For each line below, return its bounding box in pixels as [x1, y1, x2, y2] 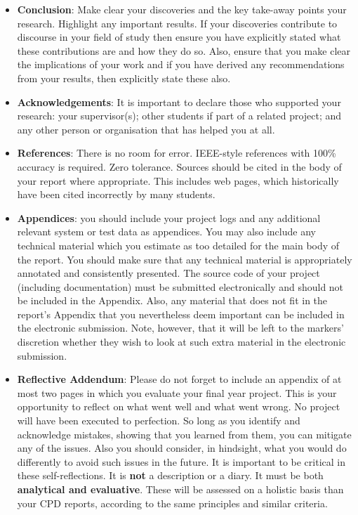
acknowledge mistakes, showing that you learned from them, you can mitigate [17, 426, 352, 441]
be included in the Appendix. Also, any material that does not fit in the [17, 293, 328, 308]
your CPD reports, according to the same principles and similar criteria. [17, 495, 328, 510]
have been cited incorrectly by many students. [17, 187, 216, 202]
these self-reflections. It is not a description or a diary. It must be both [17, 468, 324, 483]
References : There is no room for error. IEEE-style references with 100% [17, 145, 336, 160]
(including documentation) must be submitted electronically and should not [17, 279, 344, 294]
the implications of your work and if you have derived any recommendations [17, 57, 345, 72]
